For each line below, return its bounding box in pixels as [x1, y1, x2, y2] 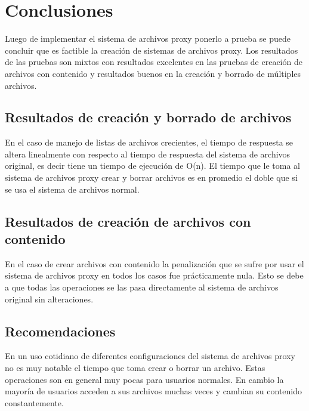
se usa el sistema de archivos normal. [5, 183, 140, 195]
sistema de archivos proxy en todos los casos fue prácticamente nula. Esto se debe [5, 269, 304, 282]
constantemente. [5, 396, 64, 409]
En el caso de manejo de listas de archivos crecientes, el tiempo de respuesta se [5, 136, 293, 149]
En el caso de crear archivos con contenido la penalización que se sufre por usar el [5, 257, 304, 270]
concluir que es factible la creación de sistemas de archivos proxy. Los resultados [5, 44, 298, 56]
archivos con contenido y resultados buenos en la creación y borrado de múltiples [5, 67, 301, 79]
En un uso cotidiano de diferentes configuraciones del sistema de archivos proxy [5, 350, 295, 362]
